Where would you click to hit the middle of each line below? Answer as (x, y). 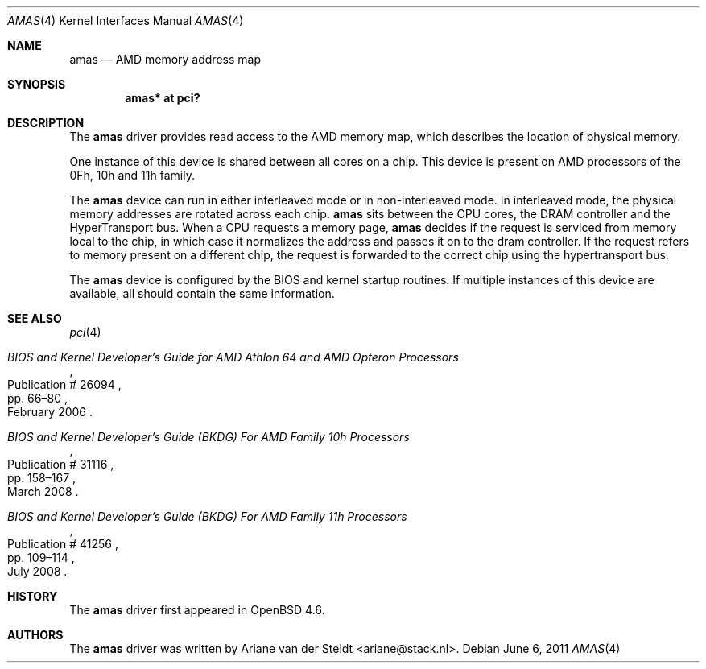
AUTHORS (35, 635)
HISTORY (33, 596)
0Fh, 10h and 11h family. (132, 175)
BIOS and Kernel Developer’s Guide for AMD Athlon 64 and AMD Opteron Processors (233, 357)
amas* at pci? (163, 98)
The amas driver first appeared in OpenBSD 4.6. (197, 610)
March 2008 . (43, 491)
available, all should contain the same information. (202, 293)
